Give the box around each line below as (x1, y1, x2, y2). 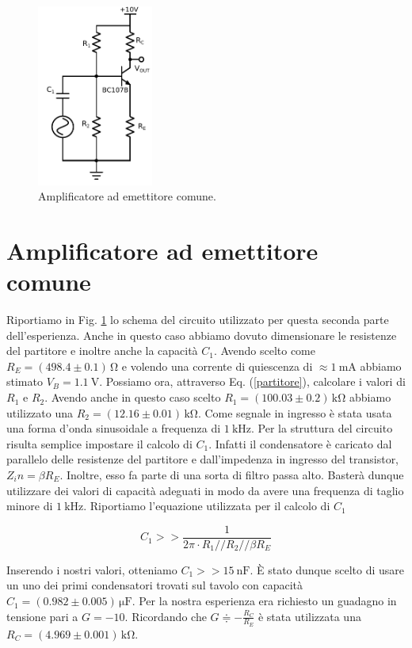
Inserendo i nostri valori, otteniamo (6, 561, 177, 577)
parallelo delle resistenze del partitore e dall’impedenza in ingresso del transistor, (6, 451, 399, 467)
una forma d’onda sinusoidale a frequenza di (6, 420, 221, 436)
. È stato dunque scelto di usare (250, 561, 404, 577)
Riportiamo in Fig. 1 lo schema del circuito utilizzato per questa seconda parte (6, 311, 389, 328)
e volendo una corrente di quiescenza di (121, 357, 313, 374)
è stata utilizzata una (257, 608, 361, 624)
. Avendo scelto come (213, 342, 315, 359)
